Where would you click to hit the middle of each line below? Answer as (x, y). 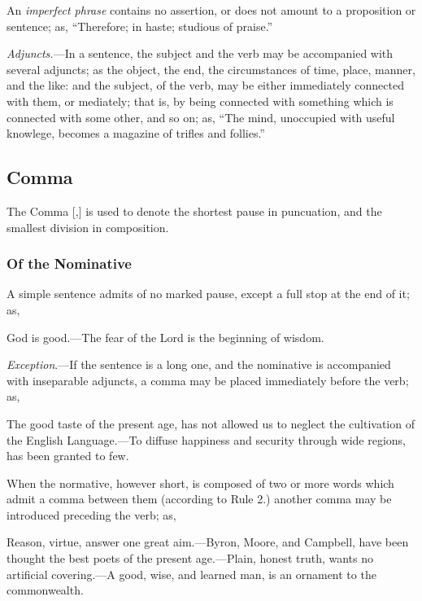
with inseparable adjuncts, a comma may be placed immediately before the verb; (208, 380)
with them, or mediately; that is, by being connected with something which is (200, 101)
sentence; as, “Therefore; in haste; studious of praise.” (140, 26)
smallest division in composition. (88, 227)
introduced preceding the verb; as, (91, 514)
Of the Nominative (69, 263)
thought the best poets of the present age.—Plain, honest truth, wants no (190, 558)
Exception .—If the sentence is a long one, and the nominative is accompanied (199, 364)
